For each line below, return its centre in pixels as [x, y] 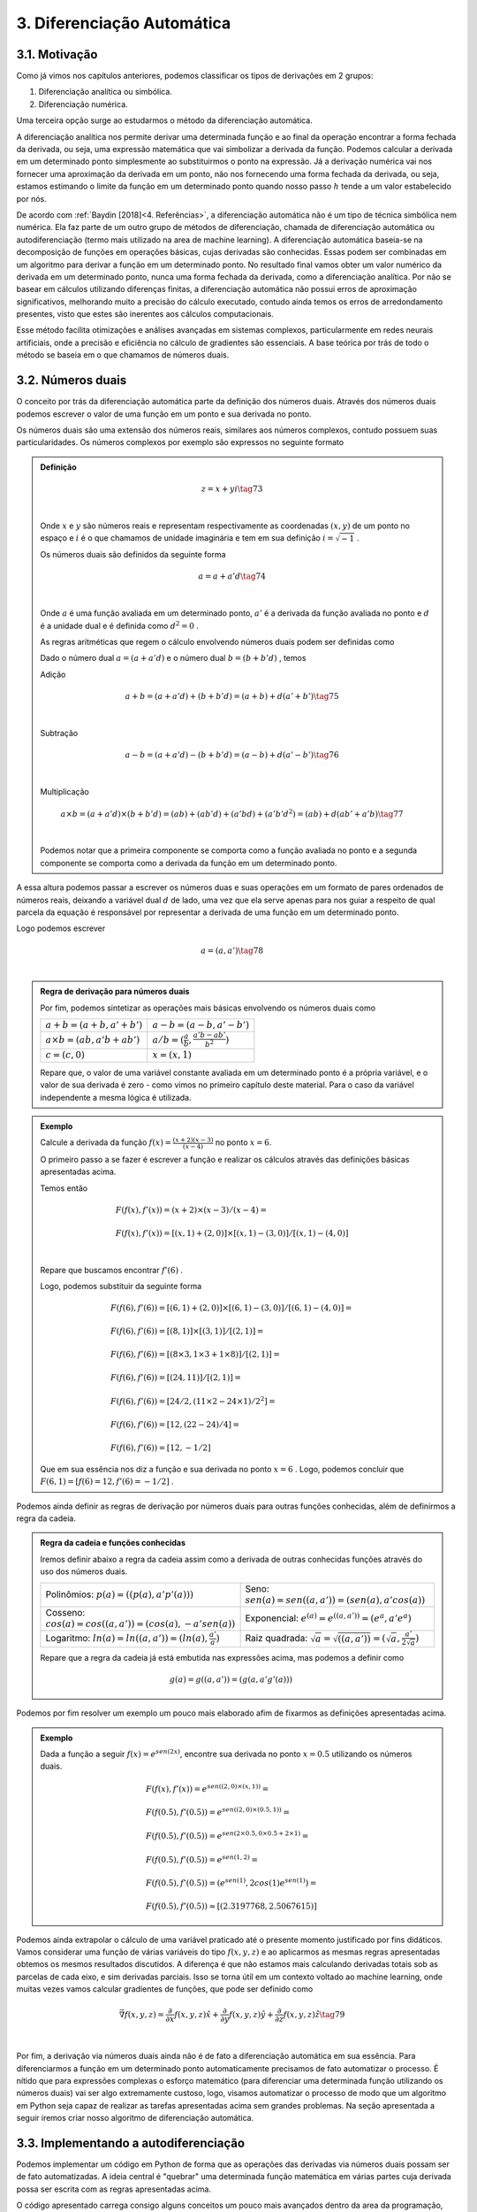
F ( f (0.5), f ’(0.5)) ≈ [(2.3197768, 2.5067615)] [231, 1906]
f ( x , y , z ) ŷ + [251, 2014]
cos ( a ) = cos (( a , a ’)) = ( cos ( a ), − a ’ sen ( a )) [140, 1624]
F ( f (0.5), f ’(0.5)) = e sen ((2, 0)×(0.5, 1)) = [218, 1812]
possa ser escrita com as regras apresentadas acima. [114, 2189]
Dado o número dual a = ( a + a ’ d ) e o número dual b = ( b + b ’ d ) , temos [173, 658]
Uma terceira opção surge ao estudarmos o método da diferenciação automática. [164, 120]
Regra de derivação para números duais [115, 992]
